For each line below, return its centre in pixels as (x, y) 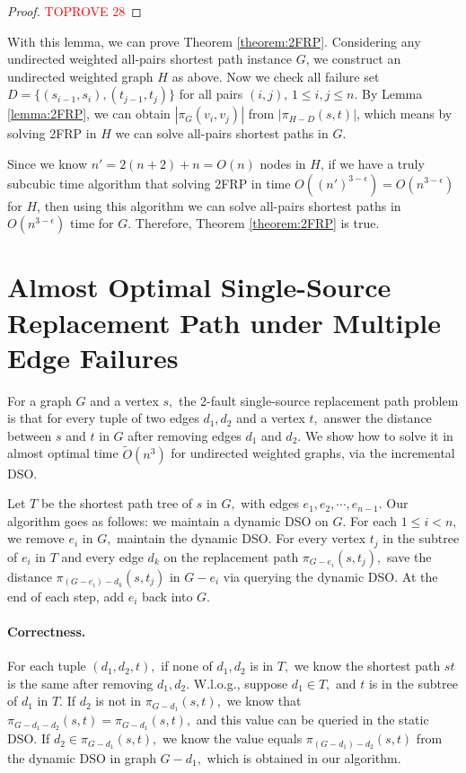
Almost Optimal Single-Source (199, 287)
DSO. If (29, 738)
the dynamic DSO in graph (82, 757)
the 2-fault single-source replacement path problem (318, 400)
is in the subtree (413, 683)
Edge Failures (93, 357)
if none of (187, 666)
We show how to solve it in (379, 435)
